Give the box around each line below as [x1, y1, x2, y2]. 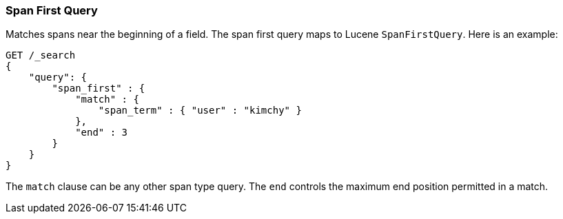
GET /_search [6, 50, 76, 61]
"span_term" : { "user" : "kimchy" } [98, 105, 302, 116]
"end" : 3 [75, 127, 128, 138]
